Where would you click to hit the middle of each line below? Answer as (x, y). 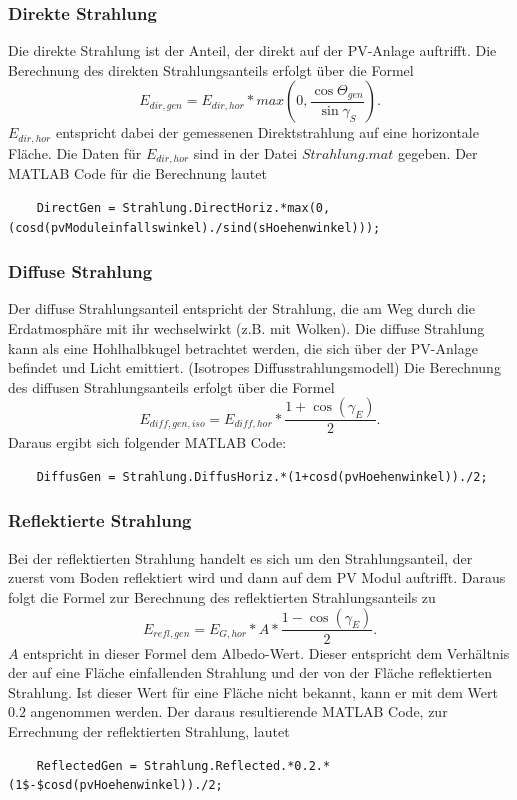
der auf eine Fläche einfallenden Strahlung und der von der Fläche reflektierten (250, 672)
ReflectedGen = (86, 765)
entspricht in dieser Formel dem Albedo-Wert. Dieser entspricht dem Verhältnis (266, 652)
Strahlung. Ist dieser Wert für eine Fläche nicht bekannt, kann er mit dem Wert (253, 691)
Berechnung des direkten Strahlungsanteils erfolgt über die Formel (211, 69)
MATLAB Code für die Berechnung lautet (137, 173)
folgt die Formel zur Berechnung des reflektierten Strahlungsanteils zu (222, 596)
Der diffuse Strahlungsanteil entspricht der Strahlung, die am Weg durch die (241, 308)
